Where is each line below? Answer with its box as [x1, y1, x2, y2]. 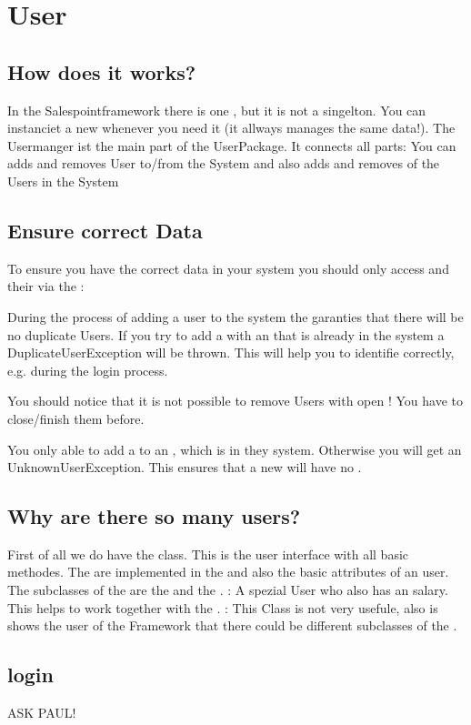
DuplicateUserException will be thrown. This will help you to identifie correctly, [7, 343, 455, 362]
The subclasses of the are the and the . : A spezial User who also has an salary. [7, 580, 448, 599]
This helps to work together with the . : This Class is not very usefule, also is [7, 598, 438, 617]
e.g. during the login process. [7, 360, 168, 379]
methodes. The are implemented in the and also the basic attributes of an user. [7, 562, 449, 581]
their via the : [7, 277, 85, 296]
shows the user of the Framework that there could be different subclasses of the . [7, 616, 457, 635]
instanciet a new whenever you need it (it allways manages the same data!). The [7, 118, 456, 137]
